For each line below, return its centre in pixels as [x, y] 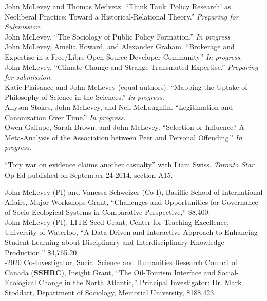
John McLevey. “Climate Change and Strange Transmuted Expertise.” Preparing [131, 67]
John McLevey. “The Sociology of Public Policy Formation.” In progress [118, 36]
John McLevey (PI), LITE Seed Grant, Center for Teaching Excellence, [117, 222]
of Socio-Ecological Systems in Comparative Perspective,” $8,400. [108, 212]
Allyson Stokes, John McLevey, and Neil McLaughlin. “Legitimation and [119, 107]
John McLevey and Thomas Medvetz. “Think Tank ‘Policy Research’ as [118, 6]
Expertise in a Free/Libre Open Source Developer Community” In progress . [123, 56]
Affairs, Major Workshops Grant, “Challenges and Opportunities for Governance [131, 202]
